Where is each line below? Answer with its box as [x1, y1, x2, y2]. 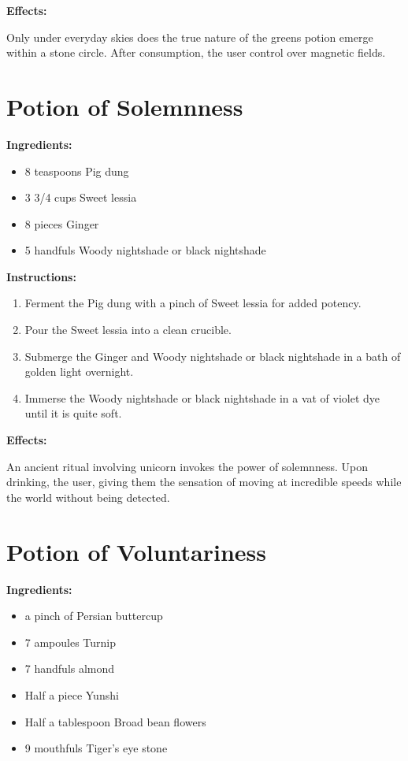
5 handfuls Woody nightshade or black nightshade [24, 242, 266, 258]
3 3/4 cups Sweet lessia [24, 189, 137, 206]
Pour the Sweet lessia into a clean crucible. [24, 321, 232, 338]
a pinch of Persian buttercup [24, 607, 163, 624]
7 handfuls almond [24, 660, 115, 677]
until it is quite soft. [24, 405, 122, 421]
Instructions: [6, 268, 76, 284]
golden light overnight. [24, 363, 134, 380]
